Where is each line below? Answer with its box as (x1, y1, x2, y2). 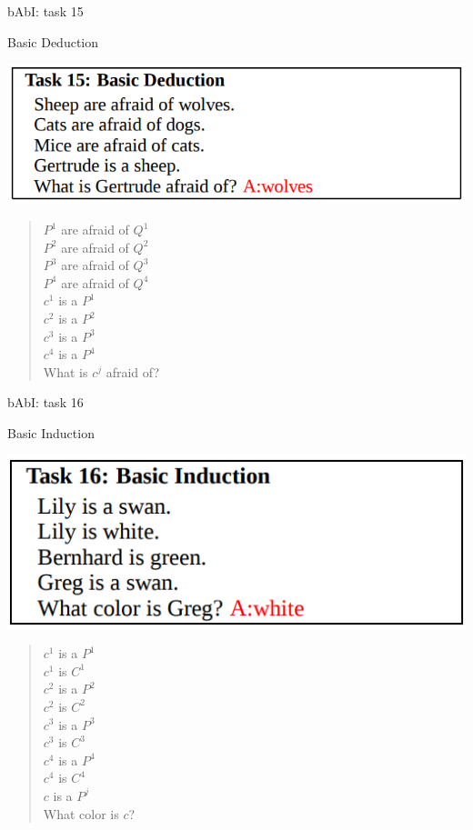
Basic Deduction (7, 32, 99, 51)
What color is (43, 804, 119, 823)
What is (43, 362, 88, 381)
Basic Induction (7, 424, 95, 442)
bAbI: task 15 (7, 2, 84, 20)
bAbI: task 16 (7, 393, 84, 412)
